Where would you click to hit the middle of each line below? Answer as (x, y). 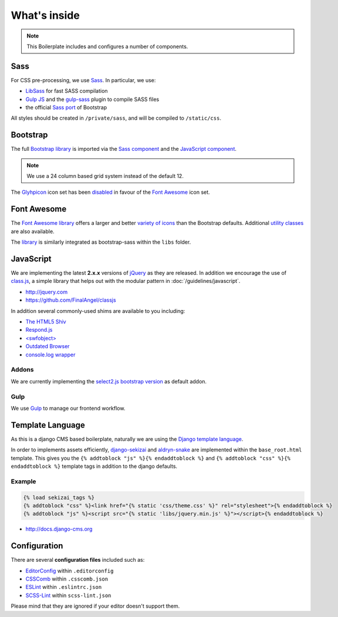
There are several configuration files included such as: (78, 560)
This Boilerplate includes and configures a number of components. (107, 46)
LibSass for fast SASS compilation (67, 91)
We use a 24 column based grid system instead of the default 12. (105, 176)
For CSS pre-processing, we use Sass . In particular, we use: (83, 80)
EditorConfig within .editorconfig (70, 571)
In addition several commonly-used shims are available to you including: (98, 311)
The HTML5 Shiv (46, 322)
